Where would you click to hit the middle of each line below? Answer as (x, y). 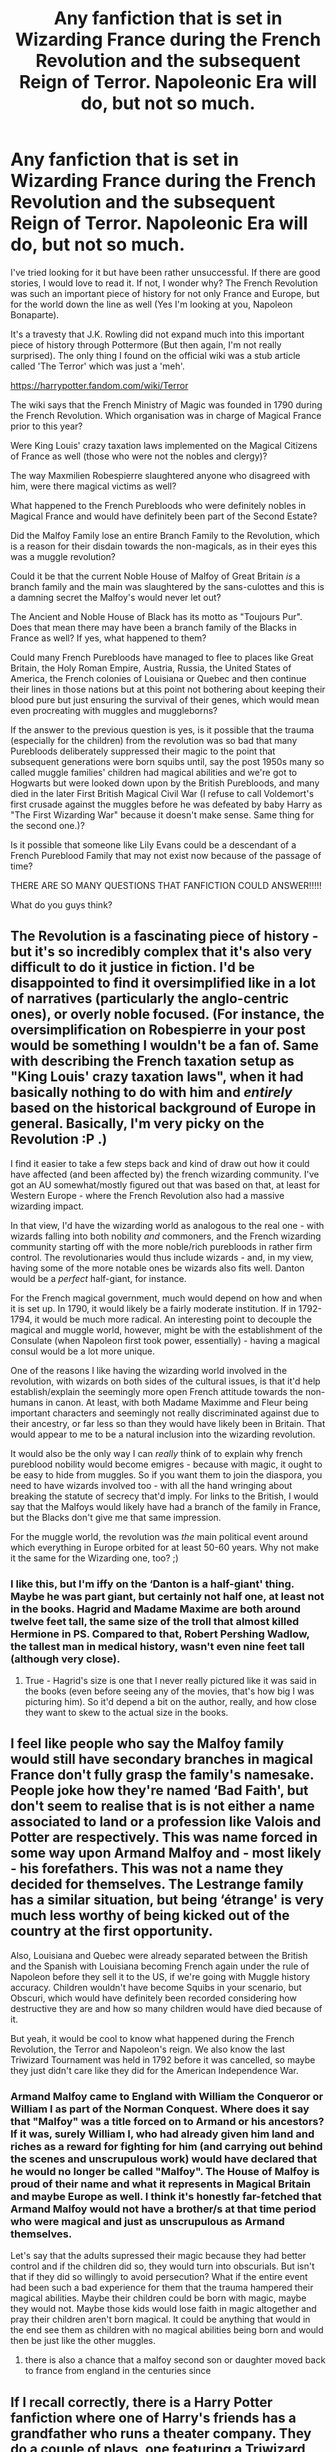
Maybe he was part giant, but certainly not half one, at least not (167, 1596)
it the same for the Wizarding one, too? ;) (94, 1558)
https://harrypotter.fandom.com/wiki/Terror (99, 385)
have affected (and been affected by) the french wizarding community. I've (165, 1174)
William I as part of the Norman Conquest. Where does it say (160, 2109)
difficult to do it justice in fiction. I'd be (132, 967)
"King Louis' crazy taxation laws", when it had (157, 1077)
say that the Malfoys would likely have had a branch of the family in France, (165, 1506)
